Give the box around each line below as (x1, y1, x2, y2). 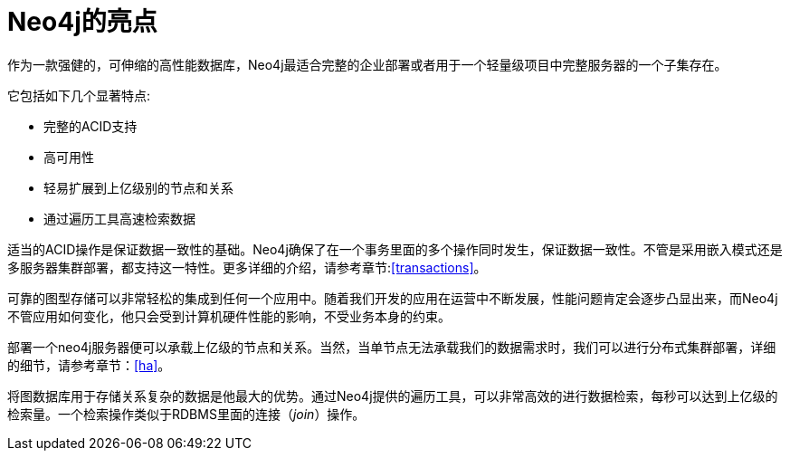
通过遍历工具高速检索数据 (43, 210, 195, 226)
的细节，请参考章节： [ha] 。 (7, 357, 171, 373)
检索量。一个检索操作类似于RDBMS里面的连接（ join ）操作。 (7, 406, 366, 422)
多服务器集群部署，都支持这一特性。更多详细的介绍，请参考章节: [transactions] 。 (7, 259, 487, 275)
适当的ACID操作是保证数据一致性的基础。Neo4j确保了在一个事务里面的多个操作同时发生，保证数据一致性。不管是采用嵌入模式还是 (7, 241, 783, 257)
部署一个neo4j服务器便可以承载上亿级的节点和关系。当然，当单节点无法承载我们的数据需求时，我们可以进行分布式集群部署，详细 (7, 339, 776, 355)
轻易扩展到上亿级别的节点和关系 (43, 179, 233, 196)
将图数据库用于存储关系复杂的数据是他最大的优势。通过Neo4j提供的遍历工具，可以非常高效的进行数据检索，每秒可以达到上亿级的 (7, 387, 778, 404)
